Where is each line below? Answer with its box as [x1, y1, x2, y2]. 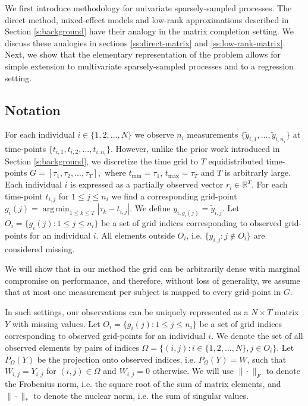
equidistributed [208, 154, 263, 167]
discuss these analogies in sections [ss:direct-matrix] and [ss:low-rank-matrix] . [5, 36, 285, 49]
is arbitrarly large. [224, 166, 291, 179]
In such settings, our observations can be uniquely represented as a [5, 305, 249, 318]
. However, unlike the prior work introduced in [110, 142, 280, 154]
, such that [247, 353, 287, 365]
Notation [5, 100, 61, 119]
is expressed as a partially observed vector [70, 178, 224, 191]
